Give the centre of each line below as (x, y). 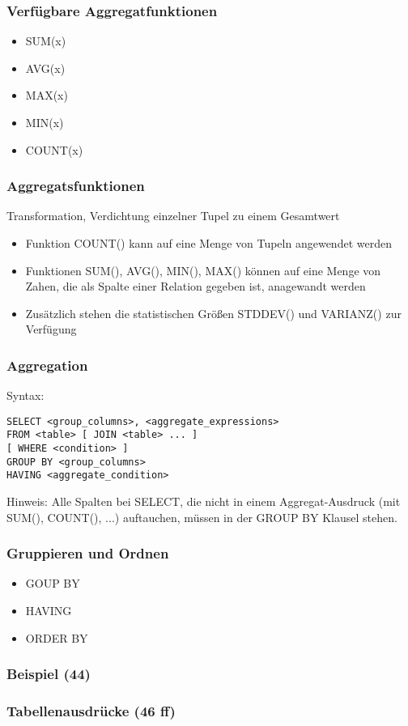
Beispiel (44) (49, 674)
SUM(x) (46, 41)
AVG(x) (45, 68)
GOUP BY (53, 583)
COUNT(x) (54, 149)
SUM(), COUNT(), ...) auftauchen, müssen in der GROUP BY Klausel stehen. (202, 517)
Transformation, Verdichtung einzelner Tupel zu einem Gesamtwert (173, 216)
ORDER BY (57, 637)
